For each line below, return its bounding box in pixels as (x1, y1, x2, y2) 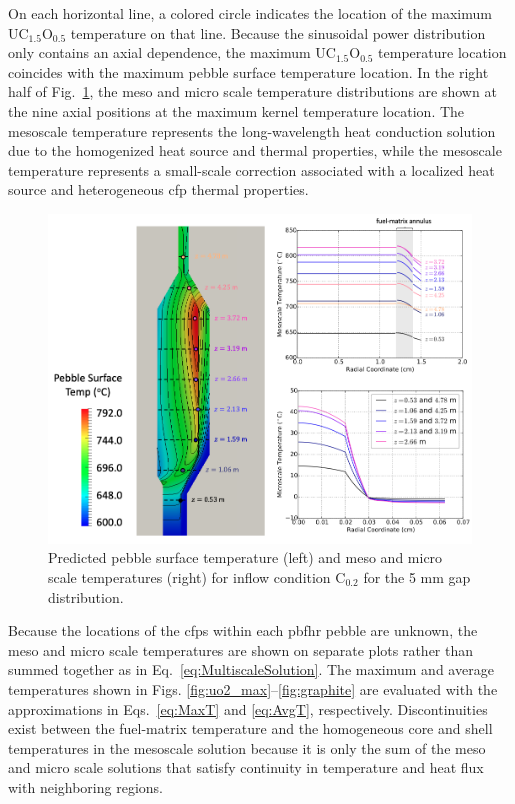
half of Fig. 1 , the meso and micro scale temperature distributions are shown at (8, 81, 497, 102)
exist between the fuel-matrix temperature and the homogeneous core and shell (8, 718, 493, 739)
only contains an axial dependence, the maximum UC (8, 42, 336, 63)
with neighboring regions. (8, 776, 163, 797)
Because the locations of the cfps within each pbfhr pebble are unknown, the (8, 620, 478, 641)
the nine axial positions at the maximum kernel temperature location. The (8, 100, 465, 121)
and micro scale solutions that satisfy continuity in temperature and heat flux (8, 757, 484, 778)
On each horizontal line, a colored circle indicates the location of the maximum (8, 3, 492, 23)
